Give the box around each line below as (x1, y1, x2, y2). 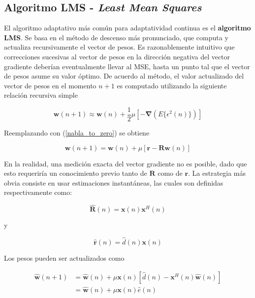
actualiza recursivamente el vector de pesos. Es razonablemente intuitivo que (4, 42, 235, 52)
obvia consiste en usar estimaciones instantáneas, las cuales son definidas (4, 177, 223, 188)
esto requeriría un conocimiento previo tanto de (4, 168, 147, 178)
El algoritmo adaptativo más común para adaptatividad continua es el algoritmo (4, 23, 251, 33)
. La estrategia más (188, 168, 246, 178)
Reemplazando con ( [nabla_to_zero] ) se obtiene (4, 128, 150, 138)
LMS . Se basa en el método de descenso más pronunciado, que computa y (4, 32, 228, 42)
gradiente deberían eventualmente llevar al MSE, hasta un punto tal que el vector (4, 61, 250, 71)
